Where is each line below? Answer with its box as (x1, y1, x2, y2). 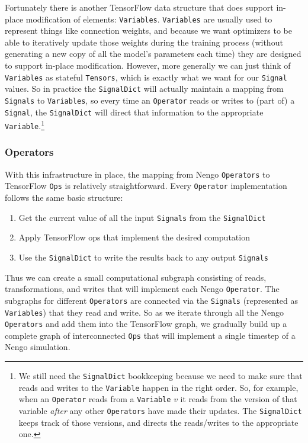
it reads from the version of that (180, 393, 297, 405)
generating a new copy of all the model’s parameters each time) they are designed (5, 47, 301, 60)
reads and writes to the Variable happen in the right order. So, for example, (18, 381, 299, 393)
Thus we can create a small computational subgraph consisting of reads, (5, 271, 267, 283)
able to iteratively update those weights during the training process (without (5, 36, 283, 48)
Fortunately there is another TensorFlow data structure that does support (5, 1, 274, 13)
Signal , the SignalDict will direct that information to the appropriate (5, 105, 264, 118)
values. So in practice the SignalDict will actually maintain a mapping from (5, 82, 284, 95)
